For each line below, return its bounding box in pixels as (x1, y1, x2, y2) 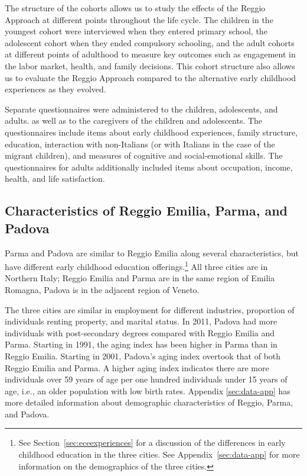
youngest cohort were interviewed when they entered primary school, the (5, 25, 267, 37)
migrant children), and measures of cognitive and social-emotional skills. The (5, 149, 283, 162)
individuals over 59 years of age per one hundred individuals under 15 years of (5, 373, 288, 385)
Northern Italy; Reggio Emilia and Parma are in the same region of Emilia (5, 272, 275, 284)
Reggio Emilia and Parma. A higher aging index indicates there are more (5, 361, 269, 374)
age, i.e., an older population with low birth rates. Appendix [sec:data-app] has (5, 384, 290, 397)
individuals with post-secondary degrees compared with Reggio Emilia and (5, 326, 275, 339)
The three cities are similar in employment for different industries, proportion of (5, 303, 295, 316)
